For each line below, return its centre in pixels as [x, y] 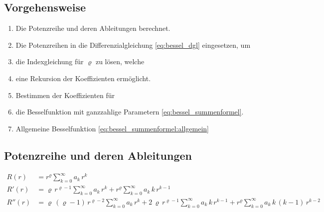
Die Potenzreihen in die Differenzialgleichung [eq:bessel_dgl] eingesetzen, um [133, 45]
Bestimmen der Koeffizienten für [65, 95]
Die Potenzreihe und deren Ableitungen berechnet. [93, 28]
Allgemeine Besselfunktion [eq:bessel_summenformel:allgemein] [112, 128]
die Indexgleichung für [50, 61]
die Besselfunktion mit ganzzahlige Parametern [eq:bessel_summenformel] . [130, 112]
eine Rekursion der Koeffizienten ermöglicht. [83, 78]
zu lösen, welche [120, 61]
